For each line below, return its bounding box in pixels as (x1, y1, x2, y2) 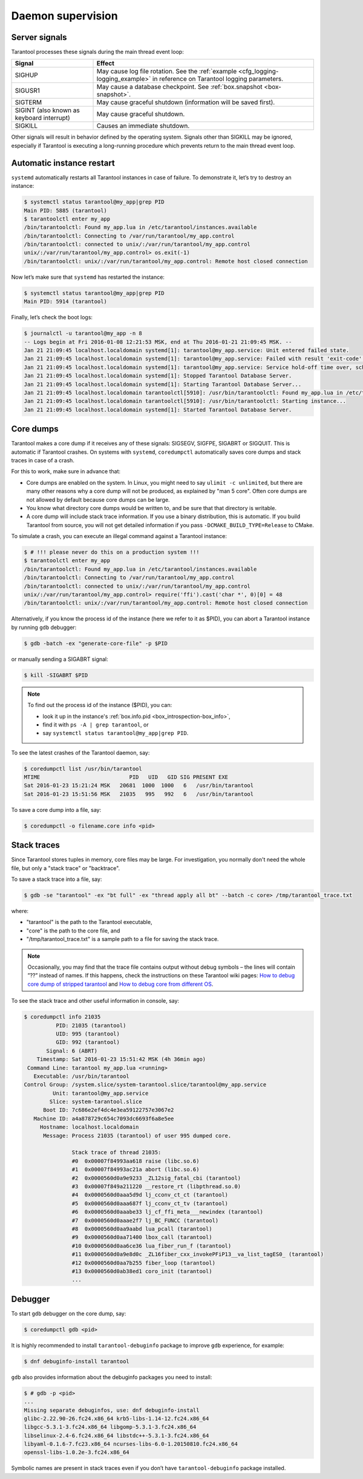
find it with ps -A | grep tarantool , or (42, 721, 149, 728)
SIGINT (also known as (15, 106, 80, 115)
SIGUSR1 (15, 87, 41, 95)
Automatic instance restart (11, 158, 115, 168)
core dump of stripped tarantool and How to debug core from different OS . (27, 980, 214, 988)
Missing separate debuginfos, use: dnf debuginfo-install (24, 1406, 200, 1414)
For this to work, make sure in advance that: (11, 468, 121, 475)
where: (11, 908, 29, 915)
